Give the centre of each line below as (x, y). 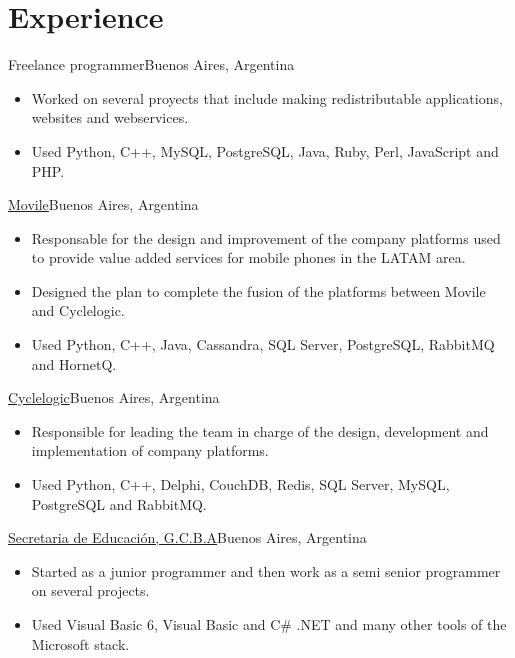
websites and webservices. (110, 117)
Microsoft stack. (80, 643)
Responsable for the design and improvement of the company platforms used (266, 237)
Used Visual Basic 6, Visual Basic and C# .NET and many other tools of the (269, 624)
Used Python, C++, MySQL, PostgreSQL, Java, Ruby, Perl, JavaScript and (265, 150)
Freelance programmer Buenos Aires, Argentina (151, 64)
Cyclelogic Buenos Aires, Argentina (114, 397)
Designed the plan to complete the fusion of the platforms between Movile (258, 290)
